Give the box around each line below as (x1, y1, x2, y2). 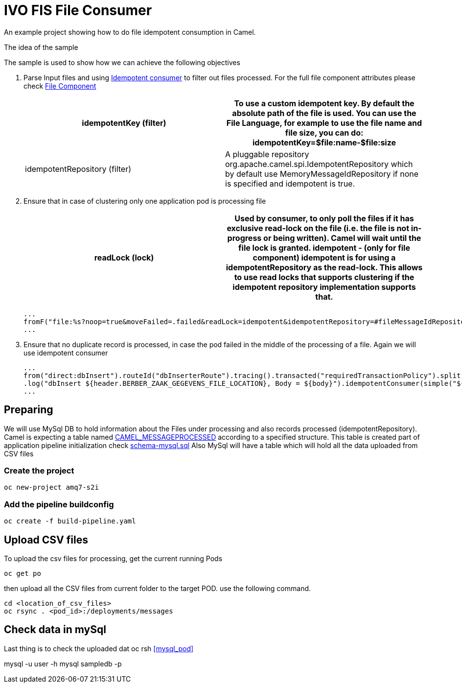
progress (227, 233, 262, 243)
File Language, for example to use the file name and (226, 118, 422, 128)
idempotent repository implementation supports (232, 282, 416, 292)
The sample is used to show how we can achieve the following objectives (4, 58, 240, 67)
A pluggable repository (225, 149, 309, 159)
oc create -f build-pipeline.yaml (4, 517, 136, 525)
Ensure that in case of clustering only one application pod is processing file (23, 196, 266, 205)
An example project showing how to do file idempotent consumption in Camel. (4, 27, 256, 36)
